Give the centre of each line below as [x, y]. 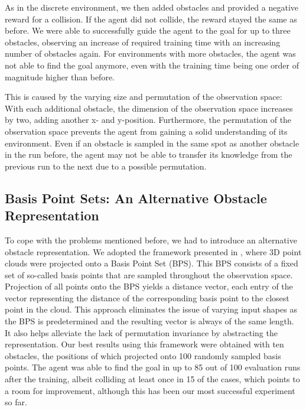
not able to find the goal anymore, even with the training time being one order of [152, 65]
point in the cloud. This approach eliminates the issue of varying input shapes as [151, 309]
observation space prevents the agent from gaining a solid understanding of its [146, 131]
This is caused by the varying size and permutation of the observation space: [144, 97]
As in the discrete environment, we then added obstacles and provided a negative [152, 7]
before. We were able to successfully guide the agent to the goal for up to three [148, 30]
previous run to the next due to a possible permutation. [106, 166]
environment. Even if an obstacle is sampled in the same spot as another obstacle [152, 143]
